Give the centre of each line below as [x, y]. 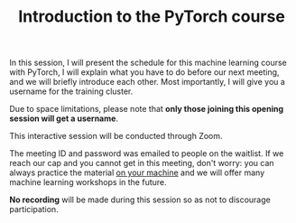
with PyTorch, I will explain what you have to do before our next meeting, [144, 72]
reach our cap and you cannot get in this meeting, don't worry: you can [142, 163]
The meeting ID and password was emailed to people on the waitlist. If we [147, 153]
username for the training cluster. [71, 91]
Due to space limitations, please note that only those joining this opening [147, 109]
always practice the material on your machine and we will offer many [137, 172]
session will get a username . [64, 118]
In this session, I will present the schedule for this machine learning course [148, 63]
